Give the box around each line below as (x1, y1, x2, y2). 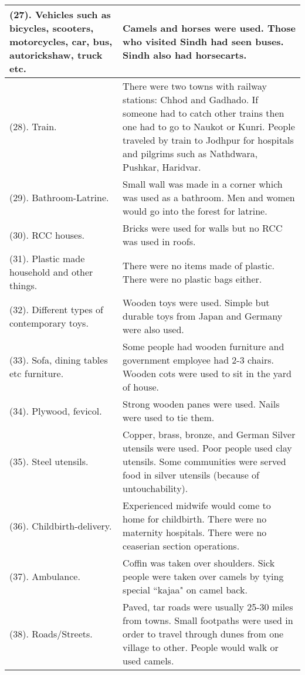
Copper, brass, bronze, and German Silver (123, 428, 296, 441)
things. (9, 279, 38, 292)
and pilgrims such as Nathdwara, (123, 147, 258, 160)
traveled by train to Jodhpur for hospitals (123, 133, 294, 147)
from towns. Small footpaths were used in (123, 613, 293, 627)
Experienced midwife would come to (123, 498, 271, 512)
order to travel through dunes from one (123, 627, 284, 640)
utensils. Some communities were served (123, 454, 286, 468)
